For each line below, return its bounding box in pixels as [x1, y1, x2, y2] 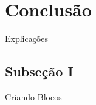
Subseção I [5, 62, 74, 81]
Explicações [5, 32, 49, 45]
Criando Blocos [5, 90, 62, 103]
